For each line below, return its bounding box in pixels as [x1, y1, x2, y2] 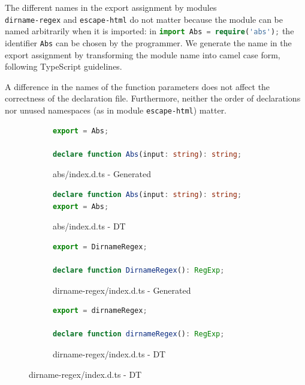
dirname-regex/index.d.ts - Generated [53, 283, 191, 296]
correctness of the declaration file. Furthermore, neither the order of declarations [5, 92, 301, 105]
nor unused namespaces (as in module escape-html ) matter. [5, 103, 227, 116]
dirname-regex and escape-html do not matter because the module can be [5, 13, 283, 25]
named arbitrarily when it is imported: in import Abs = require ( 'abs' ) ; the [5, 25, 294, 37]
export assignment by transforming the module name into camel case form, [5, 48, 280, 61]
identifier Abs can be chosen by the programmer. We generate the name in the [5, 36, 292, 49]
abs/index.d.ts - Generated [53, 168, 152, 180]
